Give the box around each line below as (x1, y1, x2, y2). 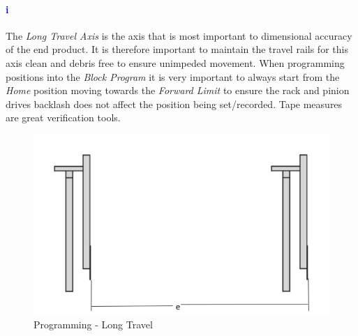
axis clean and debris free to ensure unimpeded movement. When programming (6, 55, 345, 70)
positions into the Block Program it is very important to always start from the (6, 69, 340, 84)
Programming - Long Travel (33, 317, 153, 332)
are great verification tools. (6, 110, 121, 125)
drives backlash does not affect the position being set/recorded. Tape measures (6, 96, 343, 111)
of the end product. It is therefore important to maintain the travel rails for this (6, 42, 348, 56)
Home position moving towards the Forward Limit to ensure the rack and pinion (6, 83, 350, 98)
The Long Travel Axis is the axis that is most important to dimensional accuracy (6, 28, 352, 43)
